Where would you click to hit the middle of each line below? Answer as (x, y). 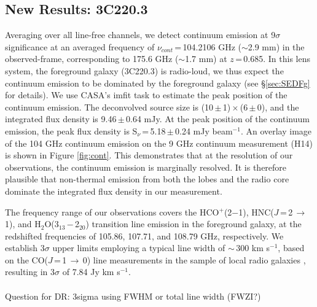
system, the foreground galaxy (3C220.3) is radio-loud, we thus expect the (144, 70)
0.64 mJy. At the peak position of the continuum (218, 119)
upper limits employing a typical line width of (139, 248)
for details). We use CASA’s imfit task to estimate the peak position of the (146, 95)
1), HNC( (256, 212)
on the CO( (26, 259)
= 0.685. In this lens (273, 59)
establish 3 (25, 248)
